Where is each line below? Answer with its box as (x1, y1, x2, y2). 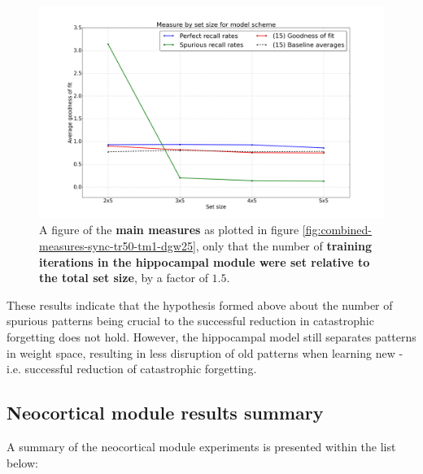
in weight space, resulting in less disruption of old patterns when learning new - (7, 344, 403, 361)
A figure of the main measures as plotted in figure (39, 221, 299, 238)
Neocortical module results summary (7, 400, 324, 425)
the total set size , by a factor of (39, 269, 208, 286)
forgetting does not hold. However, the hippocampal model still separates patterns (7, 328, 416, 346)
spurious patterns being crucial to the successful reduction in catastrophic (7, 312, 374, 329)
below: (7, 454, 38, 471)
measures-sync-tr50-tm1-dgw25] (39, 237, 196, 254)
